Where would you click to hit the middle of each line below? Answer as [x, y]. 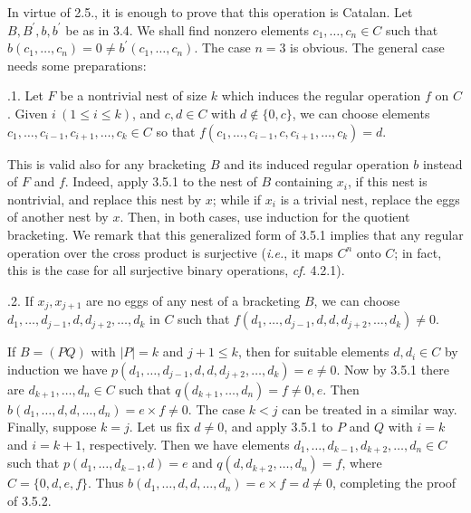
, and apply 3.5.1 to [279, 427]
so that [176, 131]
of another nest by [58, 217]
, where [362, 463]
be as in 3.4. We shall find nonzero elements [187, 29]
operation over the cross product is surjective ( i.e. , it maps [170, 252]
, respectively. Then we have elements [186, 444]
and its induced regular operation [317, 163]
